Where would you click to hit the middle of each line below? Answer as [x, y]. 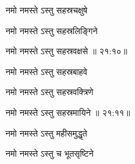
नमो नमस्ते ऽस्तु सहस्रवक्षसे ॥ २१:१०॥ [67, 51]
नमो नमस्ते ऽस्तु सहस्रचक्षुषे [46, 10]
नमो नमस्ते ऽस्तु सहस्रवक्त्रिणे [49, 92]
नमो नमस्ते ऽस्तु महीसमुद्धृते [46, 133]
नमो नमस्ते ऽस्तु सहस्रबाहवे [46, 71]
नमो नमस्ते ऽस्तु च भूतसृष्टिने [50, 153]
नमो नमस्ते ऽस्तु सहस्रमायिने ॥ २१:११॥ [68, 112]
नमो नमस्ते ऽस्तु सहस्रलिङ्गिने [52, 30]
